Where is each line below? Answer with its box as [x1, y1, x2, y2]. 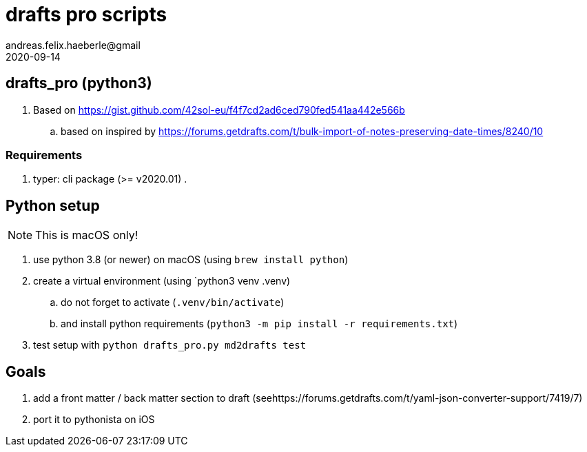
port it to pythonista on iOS [33, 413, 155, 426]
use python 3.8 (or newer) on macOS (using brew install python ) [33, 254, 349, 266]
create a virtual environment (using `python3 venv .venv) [33, 275, 291, 287]
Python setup [6, 196, 100, 214]
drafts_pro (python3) [6, 74, 152, 92]
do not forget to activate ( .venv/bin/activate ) [61, 296, 285, 309]
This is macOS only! [35, 228, 138, 243]
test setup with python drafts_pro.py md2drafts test [33, 339, 307, 351]
